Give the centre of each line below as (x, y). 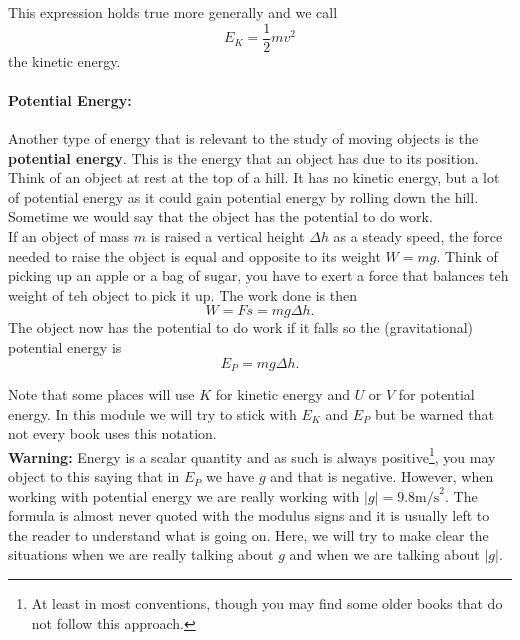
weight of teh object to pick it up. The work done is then (182, 294)
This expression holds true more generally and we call (173, 12)
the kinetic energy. (64, 60)
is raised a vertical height (227, 236)
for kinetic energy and (282, 394)
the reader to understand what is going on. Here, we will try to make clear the (248, 534)
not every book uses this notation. (112, 433)
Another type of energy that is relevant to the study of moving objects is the (243, 138)
